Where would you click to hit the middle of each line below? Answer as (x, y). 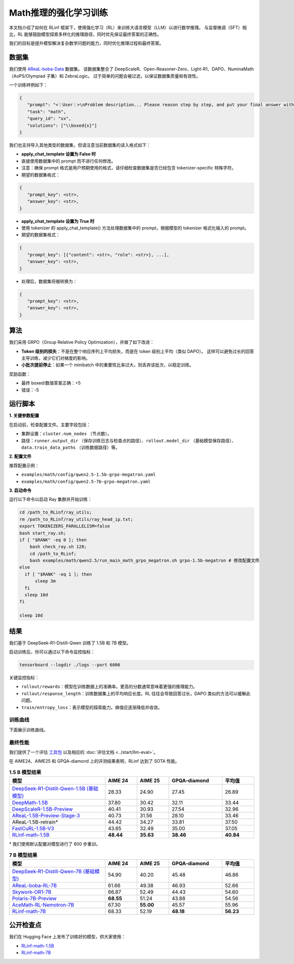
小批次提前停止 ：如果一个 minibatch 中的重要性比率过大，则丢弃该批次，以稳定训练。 (108, 365)
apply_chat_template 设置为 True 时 (58, 221)
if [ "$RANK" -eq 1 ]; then (58, 574)
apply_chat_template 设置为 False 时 (59, 154)
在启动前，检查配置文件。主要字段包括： (50, 424)
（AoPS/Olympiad (27, 76)
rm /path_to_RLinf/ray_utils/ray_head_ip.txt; (76, 519)
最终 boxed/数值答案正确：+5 (51, 383)
